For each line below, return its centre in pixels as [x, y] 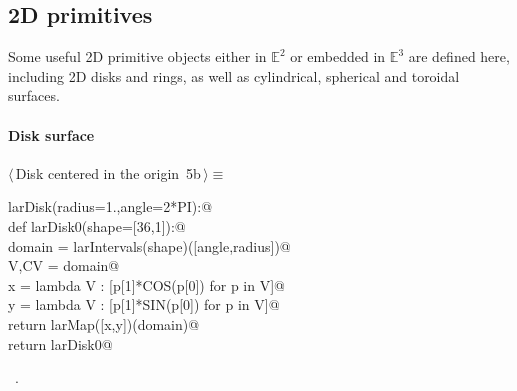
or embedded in [338, 56]
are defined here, [459, 56]
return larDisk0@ [60, 343]
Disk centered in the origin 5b [108, 172]
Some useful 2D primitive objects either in [137, 56]
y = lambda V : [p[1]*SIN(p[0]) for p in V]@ [144, 304]
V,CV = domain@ [64, 265]
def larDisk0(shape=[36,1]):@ [97, 225]
